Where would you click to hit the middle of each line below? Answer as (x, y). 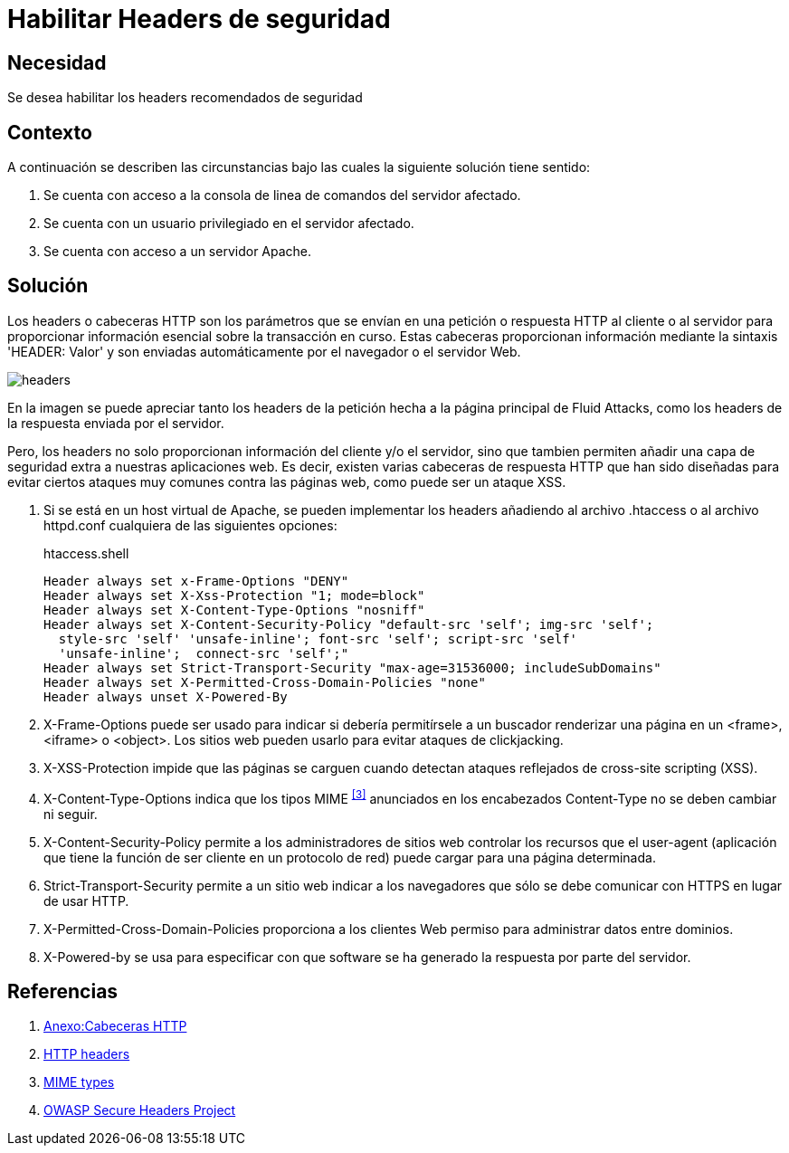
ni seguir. (71, 814)
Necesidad (57, 62)
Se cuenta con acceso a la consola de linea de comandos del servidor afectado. (282, 195)
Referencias (63, 991)
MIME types (79, 1082)
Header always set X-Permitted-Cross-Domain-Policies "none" (265, 682)
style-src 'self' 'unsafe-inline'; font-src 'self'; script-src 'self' (318, 638)
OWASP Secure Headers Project (140, 1110)
